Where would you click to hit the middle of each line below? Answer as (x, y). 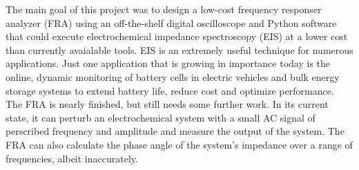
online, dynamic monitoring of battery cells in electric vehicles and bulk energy (173, 76)
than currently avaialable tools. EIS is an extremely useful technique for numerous (179, 49)
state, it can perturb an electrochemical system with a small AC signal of (161, 117)
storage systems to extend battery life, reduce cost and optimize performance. (170, 90)
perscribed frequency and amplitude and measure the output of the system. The (175, 131)
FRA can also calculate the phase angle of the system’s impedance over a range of (179, 144)
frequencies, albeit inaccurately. (72, 158)
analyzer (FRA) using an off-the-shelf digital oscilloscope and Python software (171, 22)
